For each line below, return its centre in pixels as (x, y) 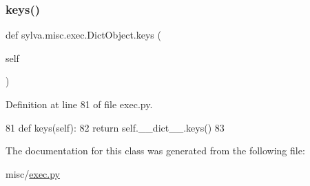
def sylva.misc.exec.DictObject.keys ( (83, 35)
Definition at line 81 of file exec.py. (79, 104)
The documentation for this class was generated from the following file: (155, 151)
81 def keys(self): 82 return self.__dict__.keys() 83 (115, 127)
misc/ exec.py (33, 173)
